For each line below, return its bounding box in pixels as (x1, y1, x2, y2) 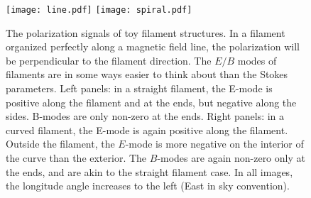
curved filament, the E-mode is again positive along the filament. (6, 122, 288, 137)
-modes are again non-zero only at (157, 150, 305, 165)
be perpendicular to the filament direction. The (6, 53, 212, 67)
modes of (237, 53, 277, 67)
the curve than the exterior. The (6, 150, 147, 165)
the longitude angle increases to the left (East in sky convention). (6, 178, 290, 193)
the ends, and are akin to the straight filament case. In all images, (6, 164, 293, 179)
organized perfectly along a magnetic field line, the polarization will (6, 39, 300, 54)
